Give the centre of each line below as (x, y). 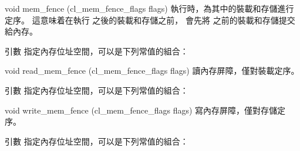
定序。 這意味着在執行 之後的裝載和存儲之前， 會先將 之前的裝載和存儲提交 (150, 20)
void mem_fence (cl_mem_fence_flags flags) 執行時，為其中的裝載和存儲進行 (149, 8)
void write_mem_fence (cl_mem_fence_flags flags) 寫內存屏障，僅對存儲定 (145, 110)
